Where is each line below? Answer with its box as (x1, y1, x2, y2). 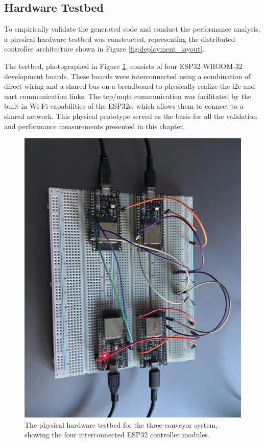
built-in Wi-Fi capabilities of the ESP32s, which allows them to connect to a (4, 101, 244, 111)
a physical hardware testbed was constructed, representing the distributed (4, 33, 235, 44)
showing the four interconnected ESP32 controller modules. (25, 429, 210, 440)
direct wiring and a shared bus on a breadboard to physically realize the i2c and (4, 81, 255, 91)
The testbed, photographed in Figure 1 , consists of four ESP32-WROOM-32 (4, 60, 243, 71)
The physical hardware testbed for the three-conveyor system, (25, 419, 218, 430)
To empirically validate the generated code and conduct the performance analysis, (4, 23, 260, 34)
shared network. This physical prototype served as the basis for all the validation (4, 110, 257, 121)
